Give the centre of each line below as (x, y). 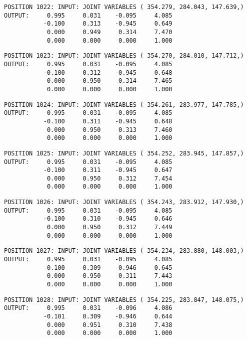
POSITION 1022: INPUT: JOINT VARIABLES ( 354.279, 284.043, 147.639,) (124, 7)
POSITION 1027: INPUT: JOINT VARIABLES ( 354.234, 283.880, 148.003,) (124, 251)
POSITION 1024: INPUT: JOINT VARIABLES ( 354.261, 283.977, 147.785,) (124, 105)
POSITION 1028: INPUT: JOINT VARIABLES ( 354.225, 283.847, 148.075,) (124, 300)
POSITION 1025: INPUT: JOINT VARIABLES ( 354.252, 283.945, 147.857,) (124, 153)
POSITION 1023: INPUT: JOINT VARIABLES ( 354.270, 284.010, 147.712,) (124, 56)
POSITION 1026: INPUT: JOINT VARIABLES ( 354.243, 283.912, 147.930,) (124, 202)
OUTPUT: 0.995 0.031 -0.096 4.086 (88, 308)
